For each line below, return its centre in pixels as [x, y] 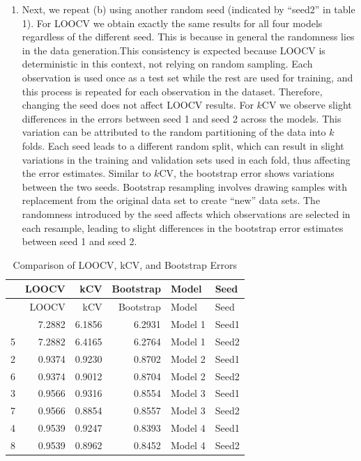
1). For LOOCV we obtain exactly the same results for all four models [172, 23]
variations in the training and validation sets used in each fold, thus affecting [186, 159]
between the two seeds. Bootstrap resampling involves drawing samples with [185, 186]
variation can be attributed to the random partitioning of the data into [174, 132]
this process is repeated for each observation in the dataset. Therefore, [172, 91]
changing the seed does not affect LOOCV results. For [138, 105]
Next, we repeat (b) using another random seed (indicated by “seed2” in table [189, 9]
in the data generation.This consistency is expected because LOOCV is [174, 50]
